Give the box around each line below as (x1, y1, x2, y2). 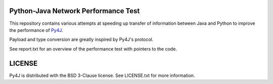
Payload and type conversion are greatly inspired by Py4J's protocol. (9, 36, 154, 43)
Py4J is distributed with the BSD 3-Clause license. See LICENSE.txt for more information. (9, 72, 195, 78)
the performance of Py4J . (9, 27, 63, 33)
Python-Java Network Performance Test (9, 7, 140, 15)
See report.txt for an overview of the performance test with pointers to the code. (9, 46, 177, 52)
